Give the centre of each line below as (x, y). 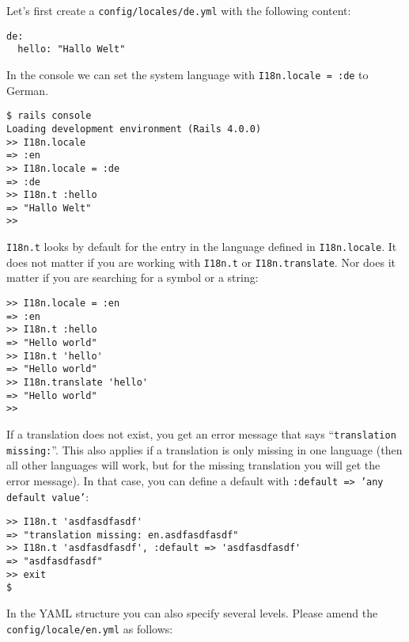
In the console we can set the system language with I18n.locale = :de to (187, 74)
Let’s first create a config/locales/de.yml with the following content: (179, 10)
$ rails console (49, 116)
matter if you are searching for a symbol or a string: (133, 277)
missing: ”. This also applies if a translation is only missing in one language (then (204, 449)
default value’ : (48, 496)
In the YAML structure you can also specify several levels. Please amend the (192, 613)
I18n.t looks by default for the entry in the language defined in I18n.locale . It (202, 247)
